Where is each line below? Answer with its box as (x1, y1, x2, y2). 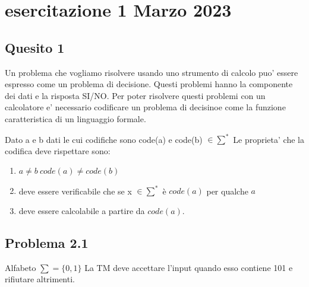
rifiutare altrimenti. (5, 273, 75, 285)
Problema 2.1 (5, 233, 89, 251)
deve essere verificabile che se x (18, 184, 132, 197)
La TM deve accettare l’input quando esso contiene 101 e (84, 261, 293, 273)
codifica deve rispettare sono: (5, 144, 111, 157)
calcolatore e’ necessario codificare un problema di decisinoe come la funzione (5, 101, 286, 113)
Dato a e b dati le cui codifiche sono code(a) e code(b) (5, 133, 203, 145)
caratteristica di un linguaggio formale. (5, 112, 146, 125)
